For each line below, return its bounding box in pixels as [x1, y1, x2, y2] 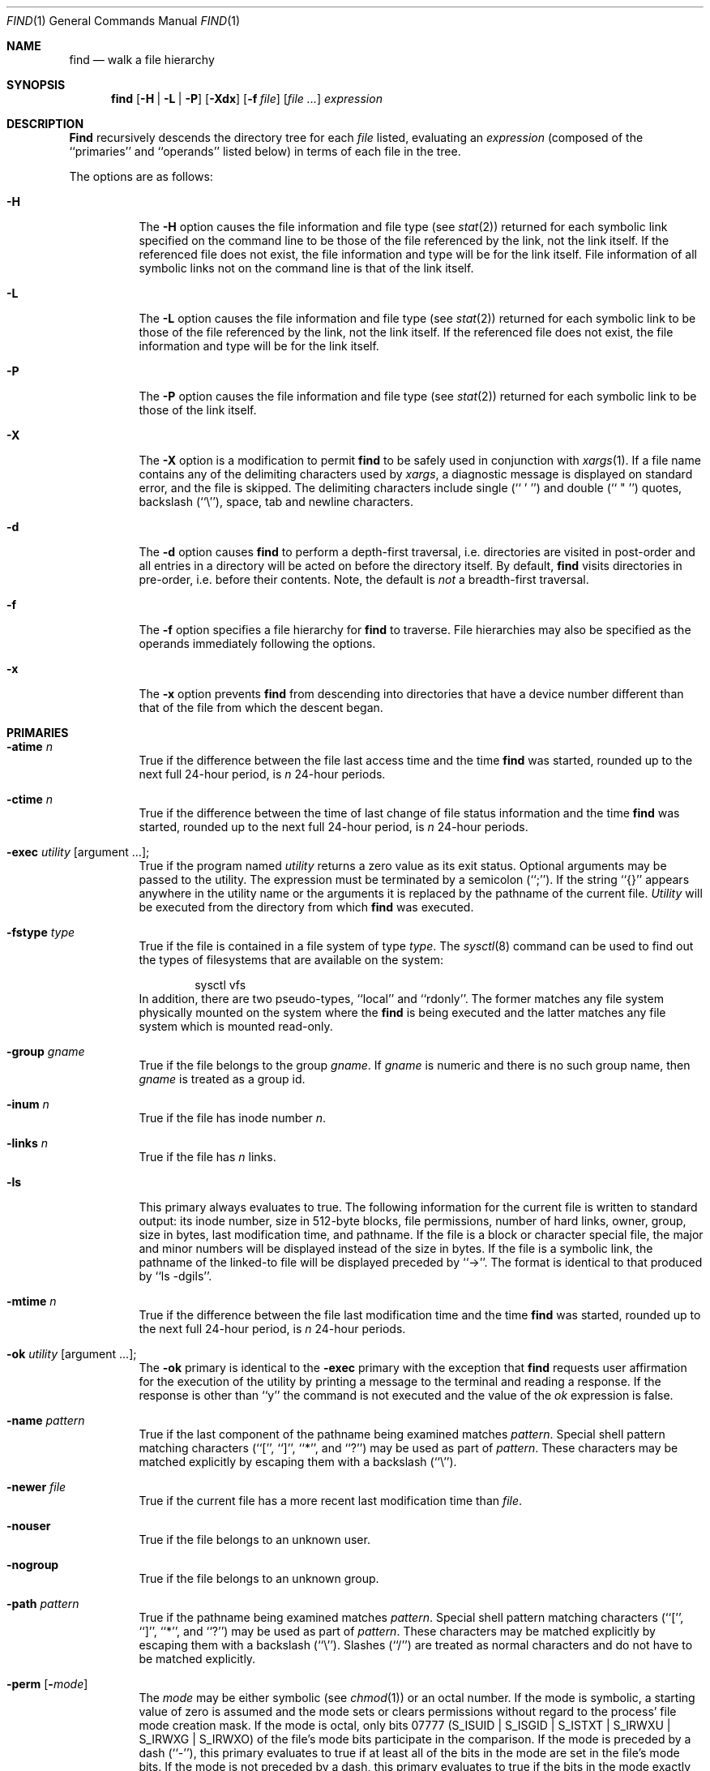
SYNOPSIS [6, 78, 66, 92]
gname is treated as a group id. [139, 1072, 306, 1086]
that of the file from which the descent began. [139, 701, 383, 714]
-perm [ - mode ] [6, 1677, 88, 1691]
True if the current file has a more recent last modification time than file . [139, 1494, 523, 1507]
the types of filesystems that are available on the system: [139, 953, 443, 967]
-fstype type [6, 925, 75, 939]
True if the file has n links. [139, 1150, 276, 1164]
